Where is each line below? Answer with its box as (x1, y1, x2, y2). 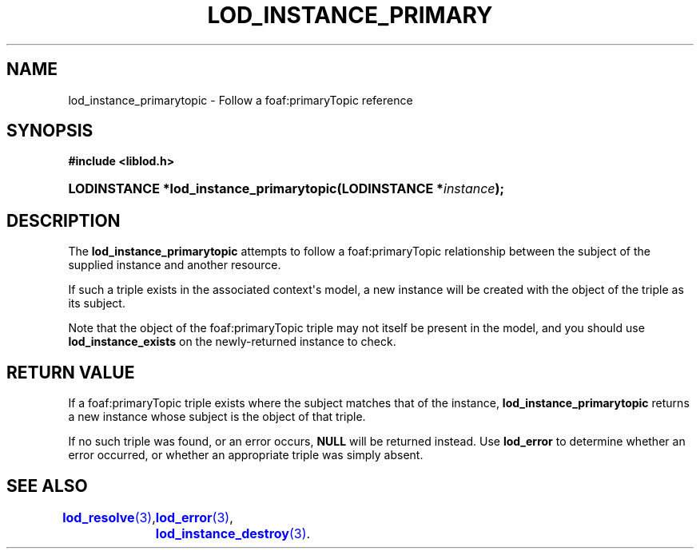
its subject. (68, 296, 125, 311)
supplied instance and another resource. (68, 258, 281, 272)
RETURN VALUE (6, 362, 135, 383)
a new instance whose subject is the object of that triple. (68, 410, 366, 424)
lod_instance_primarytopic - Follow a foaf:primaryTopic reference (68, 93, 413, 107)
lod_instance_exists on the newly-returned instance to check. (68, 335, 396, 349)
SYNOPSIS (6, 121, 93, 141)
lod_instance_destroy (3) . (155, 525, 311, 541)
